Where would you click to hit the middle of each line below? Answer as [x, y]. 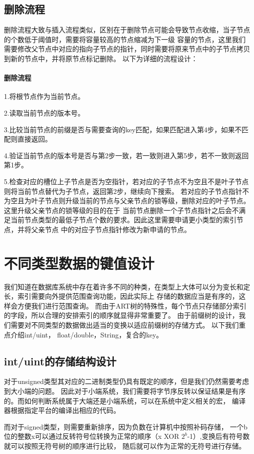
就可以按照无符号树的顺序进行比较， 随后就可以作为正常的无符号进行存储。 [125, 445]
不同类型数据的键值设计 [79, 263]
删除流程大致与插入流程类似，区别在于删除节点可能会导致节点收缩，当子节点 [127, 30]
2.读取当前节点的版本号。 [44, 112]
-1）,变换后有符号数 [218, 436]
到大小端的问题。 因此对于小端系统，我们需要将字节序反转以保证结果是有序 [125, 391]
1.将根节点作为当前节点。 [44, 96]
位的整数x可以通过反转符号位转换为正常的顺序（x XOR [92, 436]
